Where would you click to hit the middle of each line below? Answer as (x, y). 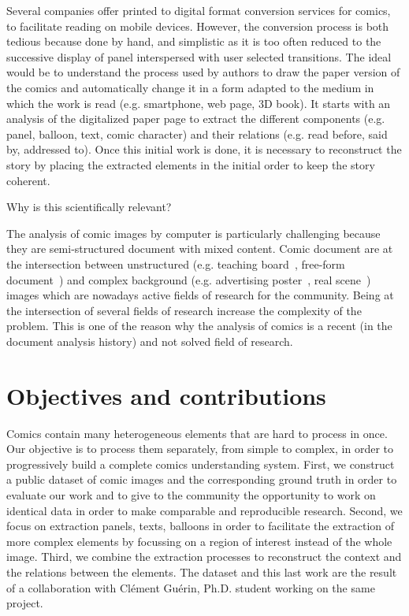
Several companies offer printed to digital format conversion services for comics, (199, 10)
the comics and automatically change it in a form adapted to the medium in (190, 87)
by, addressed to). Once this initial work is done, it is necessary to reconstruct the (204, 149)
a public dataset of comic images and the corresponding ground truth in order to (202, 479)
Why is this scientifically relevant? (89, 207)
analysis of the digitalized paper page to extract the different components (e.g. (196, 119)
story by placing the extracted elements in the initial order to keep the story (191, 164)
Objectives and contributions (166, 395)
